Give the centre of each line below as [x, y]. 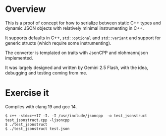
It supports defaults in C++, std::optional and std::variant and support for [83, 38]
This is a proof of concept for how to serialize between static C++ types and [83, 23]
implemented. [19, 58]
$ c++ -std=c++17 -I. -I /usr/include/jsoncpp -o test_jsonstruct [76, 116]
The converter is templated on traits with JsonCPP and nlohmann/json [77, 53]
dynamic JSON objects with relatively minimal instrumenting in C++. [75, 28]
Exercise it [27, 93]
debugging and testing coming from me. [46, 72]
